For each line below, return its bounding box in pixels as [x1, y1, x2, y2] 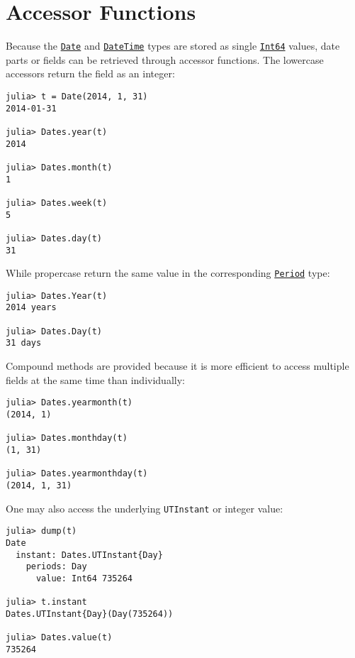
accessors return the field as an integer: [6, 66, 175, 81]
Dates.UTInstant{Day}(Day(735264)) [6, 608, 174, 619]
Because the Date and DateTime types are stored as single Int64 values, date [6, 38, 340, 53]
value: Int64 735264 [35, 573, 133, 583]
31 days [6, 338, 42, 349]
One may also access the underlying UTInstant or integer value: [6, 500, 283, 515]
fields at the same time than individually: [6, 372, 185, 387]
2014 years [6, 302, 57, 313]
